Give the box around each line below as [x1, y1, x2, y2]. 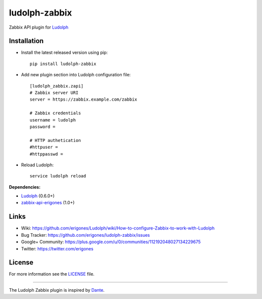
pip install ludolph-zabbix [30, 61, 97, 67]
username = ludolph [30, 117, 76, 123]
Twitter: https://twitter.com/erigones [21, 246, 94, 251]
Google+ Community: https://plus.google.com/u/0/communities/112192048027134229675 [21, 239, 201, 245]
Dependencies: [9, 184, 41, 190]
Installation [9, 37, 44, 45]
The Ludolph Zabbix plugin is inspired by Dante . [9, 287, 105, 293]
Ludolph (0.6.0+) [21, 193, 55, 199]
